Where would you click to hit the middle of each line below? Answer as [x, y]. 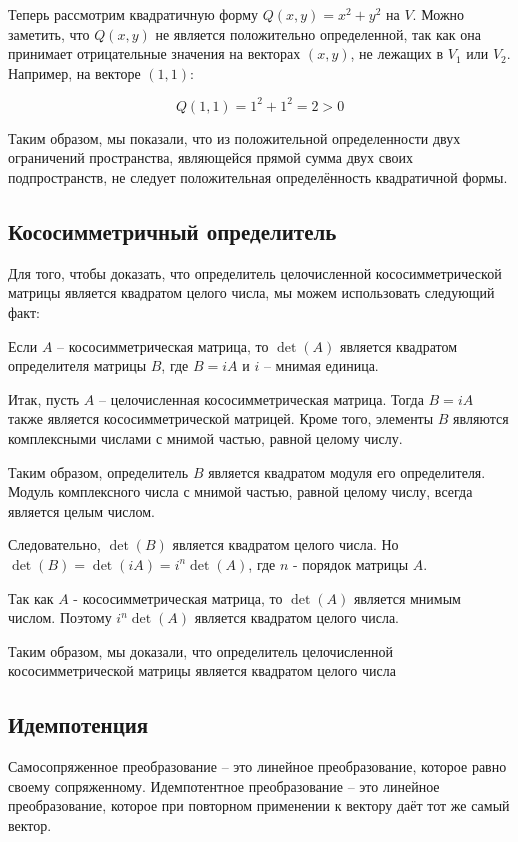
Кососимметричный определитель [172, 231]
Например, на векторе [74, 72]
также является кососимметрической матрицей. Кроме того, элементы [221, 418]
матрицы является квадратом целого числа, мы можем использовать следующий [251, 292]
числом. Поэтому [60, 617]
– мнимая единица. [321, 365]
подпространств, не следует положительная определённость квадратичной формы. [258, 177]
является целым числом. [81, 510]
